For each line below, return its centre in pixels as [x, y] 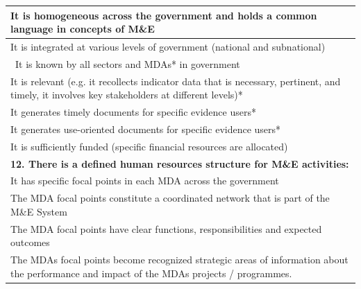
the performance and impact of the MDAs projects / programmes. [151, 273]
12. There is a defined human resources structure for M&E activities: [180, 163]
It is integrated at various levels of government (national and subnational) [168, 46]
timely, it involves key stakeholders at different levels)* [127, 95]
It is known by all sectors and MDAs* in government [127, 63]
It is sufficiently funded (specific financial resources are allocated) [149, 146]
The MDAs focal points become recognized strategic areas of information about [179, 260]
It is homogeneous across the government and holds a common [164, 15]
